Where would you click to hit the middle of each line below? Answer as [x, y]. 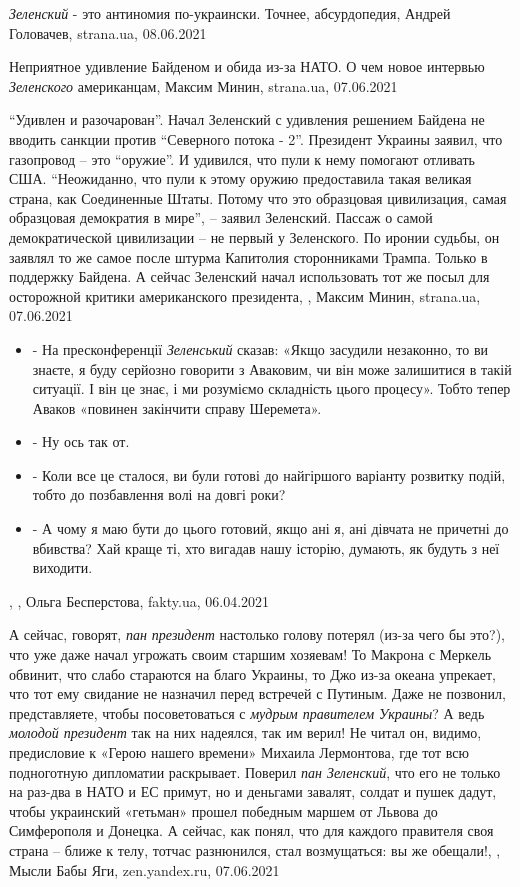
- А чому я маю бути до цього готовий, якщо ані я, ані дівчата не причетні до [270, 528]
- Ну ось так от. [81, 441]
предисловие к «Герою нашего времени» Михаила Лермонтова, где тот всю [239, 752]
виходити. [62, 567]
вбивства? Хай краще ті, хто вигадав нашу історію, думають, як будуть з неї [266, 547]
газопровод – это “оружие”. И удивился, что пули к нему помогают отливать [242, 158]
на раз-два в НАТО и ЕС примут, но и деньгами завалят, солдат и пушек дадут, [253, 791]
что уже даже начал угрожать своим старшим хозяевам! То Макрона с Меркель [250, 654]
